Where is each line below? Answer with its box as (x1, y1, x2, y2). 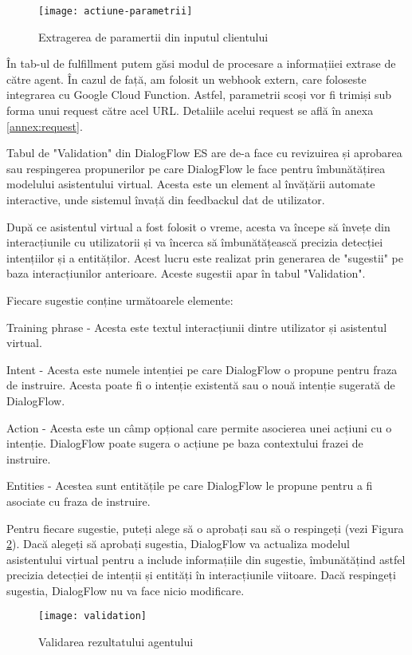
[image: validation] (38, 610, 147, 622)
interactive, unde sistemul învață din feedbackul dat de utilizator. (6, 191, 325, 207)
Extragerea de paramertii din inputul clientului (38, 28, 269, 45)
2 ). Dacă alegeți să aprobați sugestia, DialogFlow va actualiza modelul (6, 535, 350, 552)
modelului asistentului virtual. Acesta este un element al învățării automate (6, 176, 375, 192)
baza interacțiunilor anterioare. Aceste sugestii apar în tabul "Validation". (6, 265, 366, 282)
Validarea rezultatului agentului (38, 633, 194, 650)
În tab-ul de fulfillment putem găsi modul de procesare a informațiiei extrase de (6, 55, 396, 72)
